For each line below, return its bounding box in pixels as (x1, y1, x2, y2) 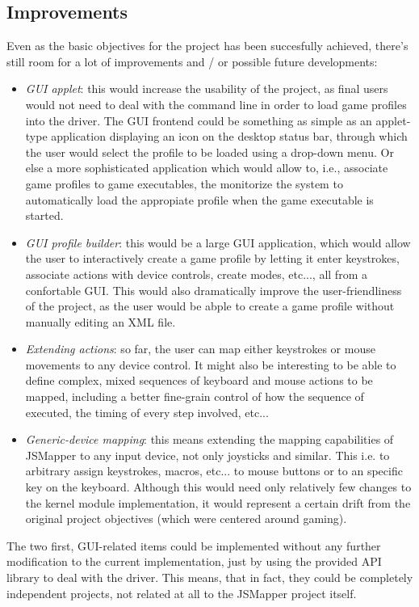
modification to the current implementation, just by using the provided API (6, 553, 382, 570)
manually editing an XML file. (25, 313, 176, 330)
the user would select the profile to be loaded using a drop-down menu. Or (25, 143, 394, 160)
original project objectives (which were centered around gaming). (25, 510, 347, 527)
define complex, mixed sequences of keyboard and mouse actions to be (25, 372, 373, 389)
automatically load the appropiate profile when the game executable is (25, 191, 374, 208)
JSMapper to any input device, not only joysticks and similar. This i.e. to (25, 446, 390, 463)
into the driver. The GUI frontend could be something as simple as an (25, 112, 372, 129)
